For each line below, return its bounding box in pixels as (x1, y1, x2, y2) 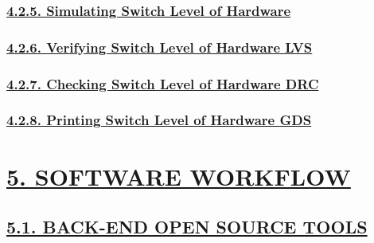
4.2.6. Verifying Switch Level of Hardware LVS (6, 37, 313, 57)
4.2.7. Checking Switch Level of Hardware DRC (6, 73, 319, 93)
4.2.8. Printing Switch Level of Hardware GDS (6, 110, 312, 130)
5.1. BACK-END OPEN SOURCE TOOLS (6, 214, 368, 239)
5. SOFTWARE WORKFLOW (6, 159, 351, 192)
